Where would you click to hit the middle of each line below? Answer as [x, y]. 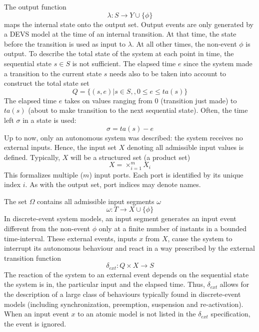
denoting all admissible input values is [185, 147]
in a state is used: [49, 120]
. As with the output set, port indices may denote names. [113, 184]
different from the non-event [47, 228]
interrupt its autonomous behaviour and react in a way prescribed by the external [129, 248]
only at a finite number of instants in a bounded [173, 228]
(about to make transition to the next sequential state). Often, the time [138, 110]
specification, [230, 314]
